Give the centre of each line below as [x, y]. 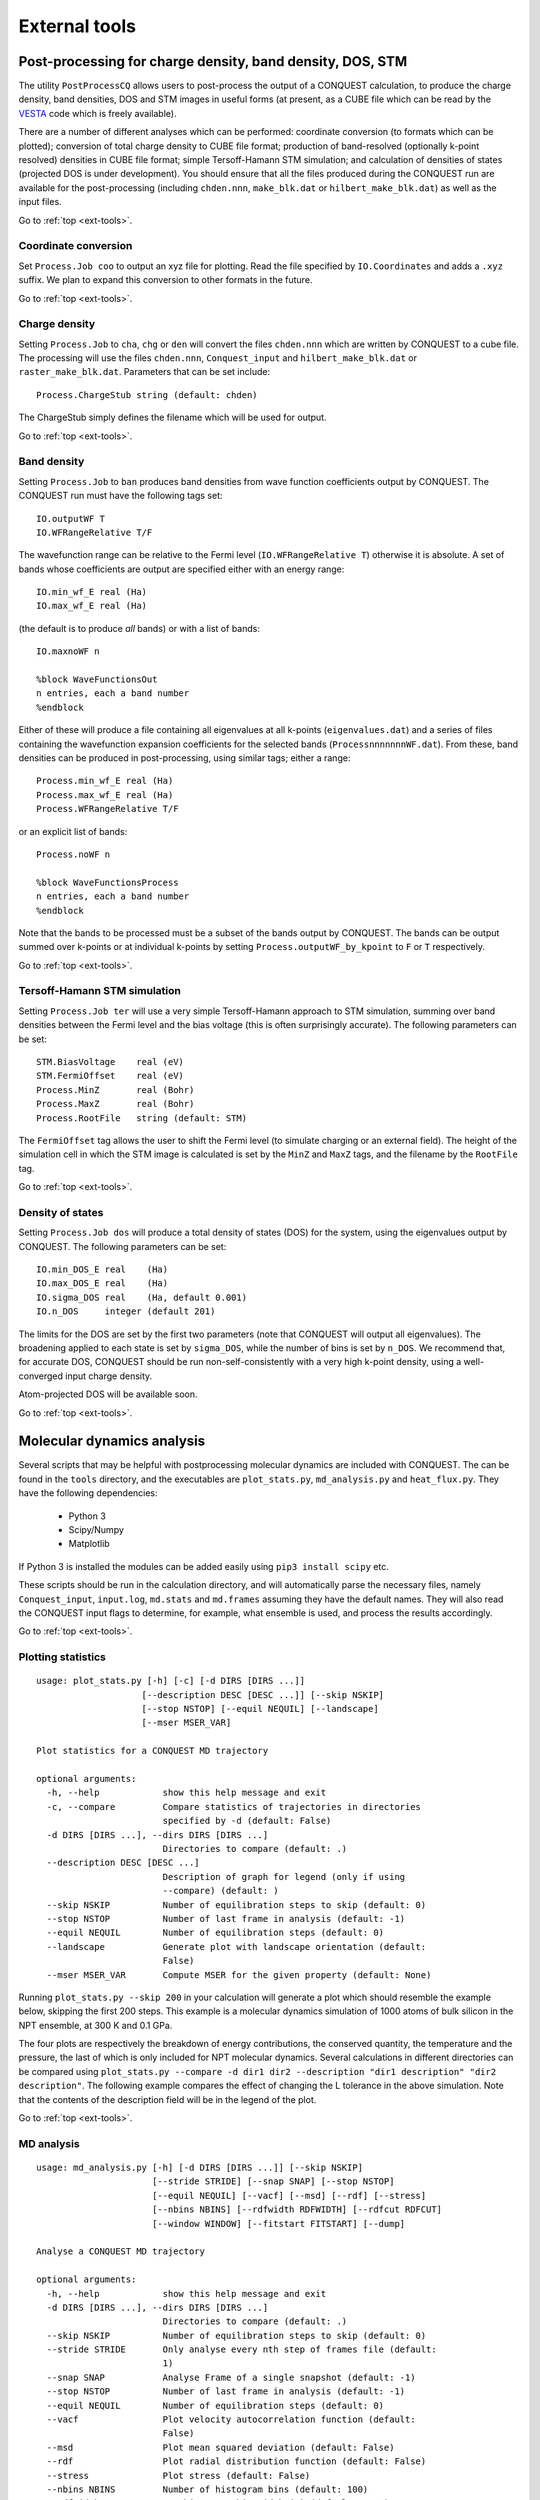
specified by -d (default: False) [247, 1821]
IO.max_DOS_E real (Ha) [102, 1283]
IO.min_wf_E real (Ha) [92, 592]
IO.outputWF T [70, 518]
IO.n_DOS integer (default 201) [126, 1311]
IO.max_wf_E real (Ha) [92, 606]
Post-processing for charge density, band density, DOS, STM [213, 61]
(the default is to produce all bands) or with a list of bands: [139, 628]
